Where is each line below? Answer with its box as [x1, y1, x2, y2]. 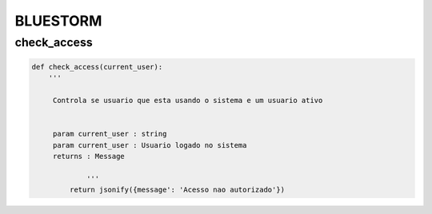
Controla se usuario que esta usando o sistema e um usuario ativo [52, 96, 323, 105]
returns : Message [52, 152, 126, 160]
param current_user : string [52, 129, 167, 139]
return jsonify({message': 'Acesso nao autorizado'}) [69, 185, 286, 195]
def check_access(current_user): [31, 62, 163, 71]
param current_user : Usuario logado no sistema [52, 141, 247, 149]
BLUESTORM [14, 12, 102, 30]
